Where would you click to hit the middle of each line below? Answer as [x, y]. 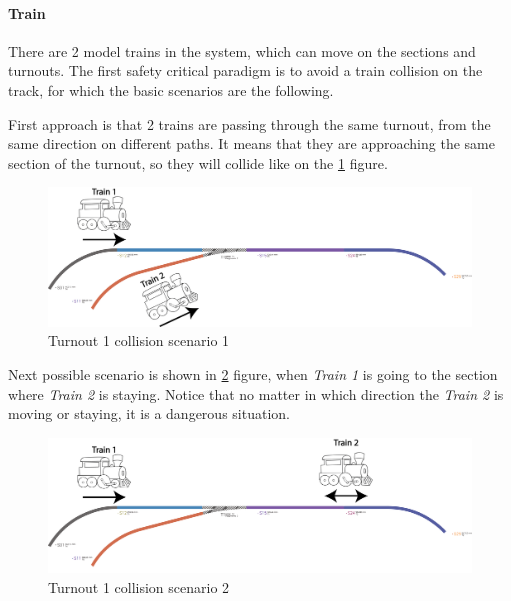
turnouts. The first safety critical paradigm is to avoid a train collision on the [245, 70]
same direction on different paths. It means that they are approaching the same [251, 143]
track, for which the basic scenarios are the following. [171, 89]
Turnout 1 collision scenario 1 [139, 340]
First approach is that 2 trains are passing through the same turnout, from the [249, 123]
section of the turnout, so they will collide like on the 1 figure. [198, 162]
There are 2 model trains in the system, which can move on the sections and [242, 50]
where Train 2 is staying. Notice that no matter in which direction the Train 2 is [256, 393]
